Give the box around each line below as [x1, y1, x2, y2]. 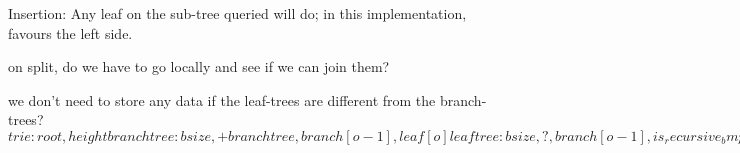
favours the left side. [8, 22, 133, 43]
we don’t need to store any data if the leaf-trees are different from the [8, 89, 436, 110]
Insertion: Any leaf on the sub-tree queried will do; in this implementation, [8, 3, 467, 23]
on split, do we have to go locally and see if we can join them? [8, 56, 390, 77]
